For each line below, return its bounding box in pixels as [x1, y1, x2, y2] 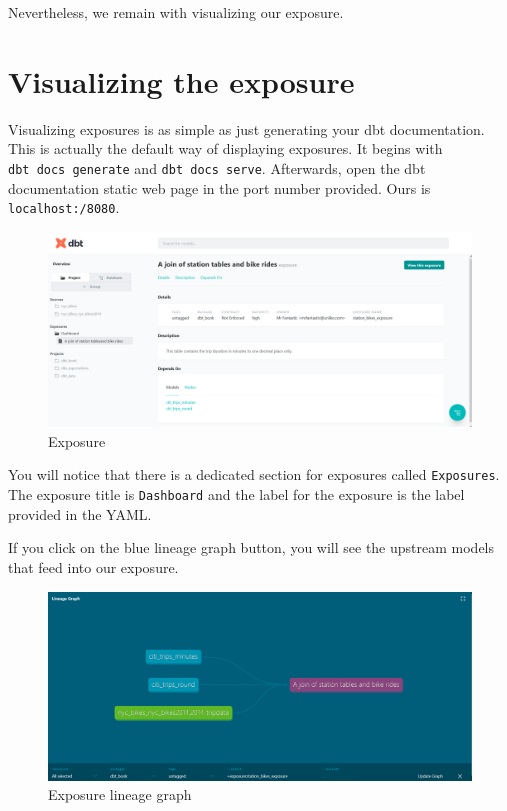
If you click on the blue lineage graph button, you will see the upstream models [8, 537, 495, 558]
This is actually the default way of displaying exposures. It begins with [8, 138, 443, 159]
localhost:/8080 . [8, 197, 120, 218]
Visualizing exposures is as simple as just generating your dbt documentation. [8, 118, 485, 139]
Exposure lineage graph [48, 784, 192, 805]
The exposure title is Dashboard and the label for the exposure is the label [8, 484, 465, 505]
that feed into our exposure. [8, 556, 179, 577]
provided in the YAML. [8, 503, 152, 524]
